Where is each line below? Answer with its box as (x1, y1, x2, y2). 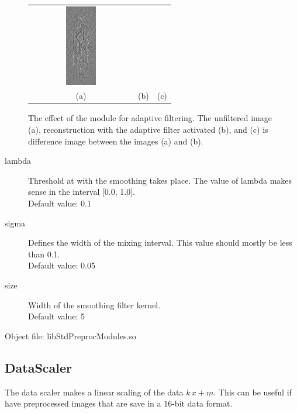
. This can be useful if (213, 386, 292, 398)
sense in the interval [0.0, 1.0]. (28, 185, 135, 198)
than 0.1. (28, 247, 60, 260)
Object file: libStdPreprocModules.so (5, 329, 136, 342)
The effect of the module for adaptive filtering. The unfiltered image (28, 112, 272, 124)
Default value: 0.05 (28, 259, 95, 271)
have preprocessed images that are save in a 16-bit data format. (5, 397, 233, 409)
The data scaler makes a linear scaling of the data (5, 386, 184, 398)
